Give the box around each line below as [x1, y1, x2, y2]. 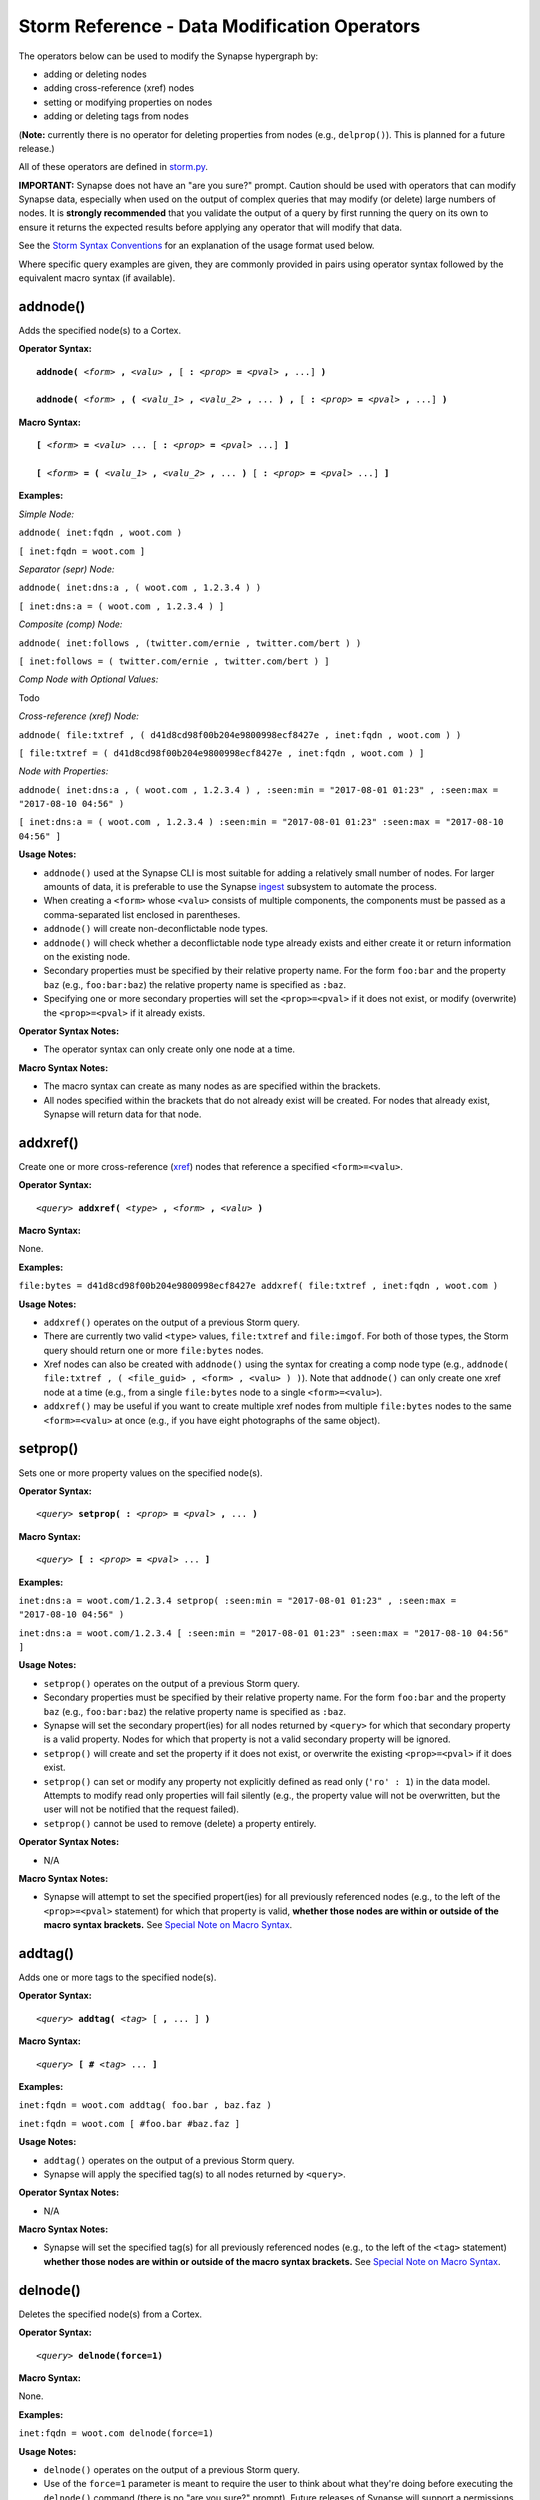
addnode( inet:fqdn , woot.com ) [18, 527, 183, 539]
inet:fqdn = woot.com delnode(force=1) [18, 2428, 214, 2439]
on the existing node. [43, 950, 131, 962]
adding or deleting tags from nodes [43, 110, 189, 122]
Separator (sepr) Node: [18, 563, 115, 575]
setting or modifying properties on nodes [43, 96, 213, 108]
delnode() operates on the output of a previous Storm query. [43, 2463, 300, 2475]
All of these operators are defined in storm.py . [18, 161, 209, 173]
